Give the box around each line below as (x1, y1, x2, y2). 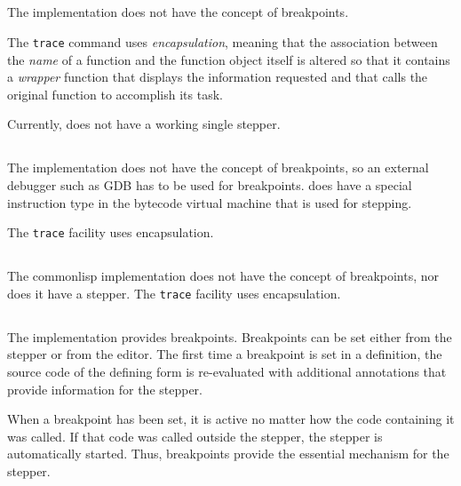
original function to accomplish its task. (7, 84, 223, 103)
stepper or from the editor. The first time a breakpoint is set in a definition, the (7, 345, 442, 363)
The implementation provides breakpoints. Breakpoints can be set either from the (7, 327, 452, 346)
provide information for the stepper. (7, 379, 203, 398)
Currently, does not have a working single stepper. (7, 115, 281, 133)
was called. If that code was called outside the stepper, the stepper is (7, 426, 383, 445)
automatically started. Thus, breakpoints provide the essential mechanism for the (7, 444, 449, 463)
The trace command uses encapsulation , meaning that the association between (7, 32, 438, 51)
